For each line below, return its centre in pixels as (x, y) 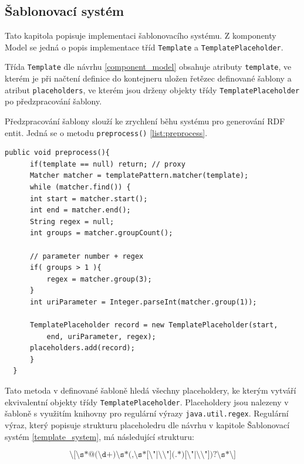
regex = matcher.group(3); (99, 279)
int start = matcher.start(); (89, 199)
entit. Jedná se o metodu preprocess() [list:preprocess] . (106, 132)
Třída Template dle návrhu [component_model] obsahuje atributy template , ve (148, 67)
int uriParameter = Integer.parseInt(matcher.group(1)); (143, 302)
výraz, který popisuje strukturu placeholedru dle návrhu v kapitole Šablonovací (147, 424)
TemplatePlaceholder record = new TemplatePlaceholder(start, (154, 325)
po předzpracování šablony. (53, 101)
